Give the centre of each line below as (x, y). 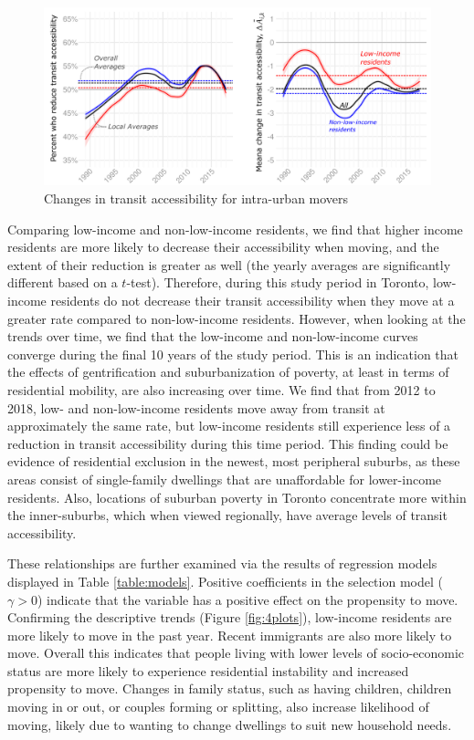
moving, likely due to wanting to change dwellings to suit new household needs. (230, 724)
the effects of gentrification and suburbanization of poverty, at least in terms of (228, 372)
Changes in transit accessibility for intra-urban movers (196, 198)
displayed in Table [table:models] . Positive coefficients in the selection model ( (225, 581)
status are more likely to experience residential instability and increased (208, 670)
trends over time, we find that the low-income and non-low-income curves (213, 336)
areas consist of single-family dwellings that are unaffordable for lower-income (225, 479)
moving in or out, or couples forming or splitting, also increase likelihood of (218, 707)
